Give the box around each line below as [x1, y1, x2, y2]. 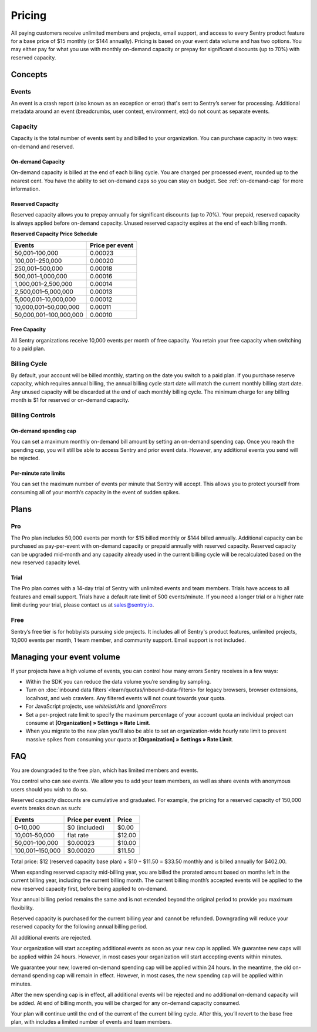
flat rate [67, 831, 89, 839]
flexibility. [11, 904, 35, 911]
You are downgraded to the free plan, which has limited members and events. [11, 767, 199, 774]
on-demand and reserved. [11, 143, 75, 150]
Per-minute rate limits [11, 470, 65, 477]
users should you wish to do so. [11, 785, 88, 793]
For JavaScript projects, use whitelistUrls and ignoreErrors [25, 703, 167, 710]
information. [11, 185, 41, 192]
